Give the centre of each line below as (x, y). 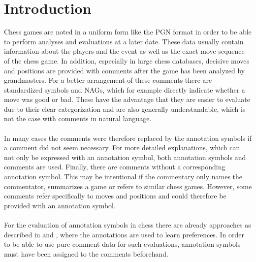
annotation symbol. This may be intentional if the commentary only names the (123, 177)
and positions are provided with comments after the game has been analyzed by (125, 70)
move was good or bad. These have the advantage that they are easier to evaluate (127, 99)
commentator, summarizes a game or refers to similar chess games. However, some (128, 186)
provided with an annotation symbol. (60, 205)
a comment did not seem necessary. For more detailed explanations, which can (122, 147)
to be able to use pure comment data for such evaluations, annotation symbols (122, 244)
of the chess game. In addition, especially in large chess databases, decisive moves (127, 60)
